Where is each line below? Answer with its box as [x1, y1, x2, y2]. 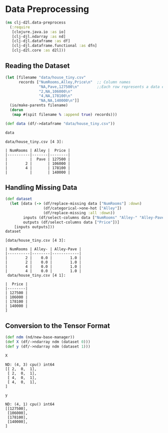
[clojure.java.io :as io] [11, 29, 66, 34]
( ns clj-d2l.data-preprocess [5, 20, 66, 25]
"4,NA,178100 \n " [38, 93, 72, 98]
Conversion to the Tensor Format [5, 321, 110, 330]
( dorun [9, 107, 23, 112]
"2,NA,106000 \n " [38, 89, 72, 94]
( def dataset [5, 196, 32, 202]
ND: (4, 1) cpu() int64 [5, 402, 55, 407]
